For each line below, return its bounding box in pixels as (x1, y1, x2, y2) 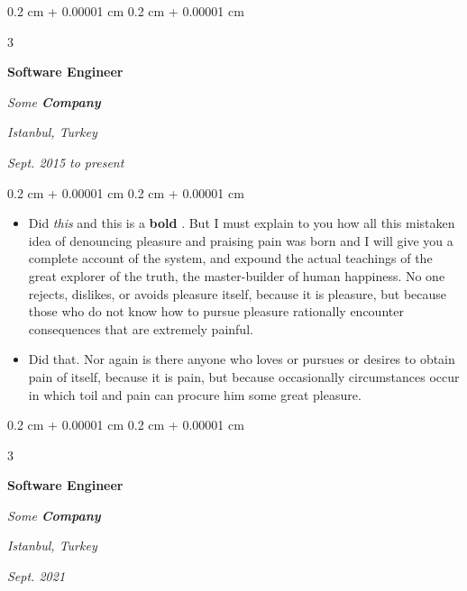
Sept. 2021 (7, 567, 66, 586)
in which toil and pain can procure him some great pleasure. (28, 385, 362, 404)
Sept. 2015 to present (7, 152, 124, 171)
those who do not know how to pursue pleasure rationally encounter (28, 302, 404, 321)
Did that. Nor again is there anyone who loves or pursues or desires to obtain (28, 350, 455, 368)
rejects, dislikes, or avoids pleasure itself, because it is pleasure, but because (28, 284, 447, 303)
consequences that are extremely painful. (28, 319, 253, 338)
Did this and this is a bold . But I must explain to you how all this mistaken (28, 214, 455, 232)
